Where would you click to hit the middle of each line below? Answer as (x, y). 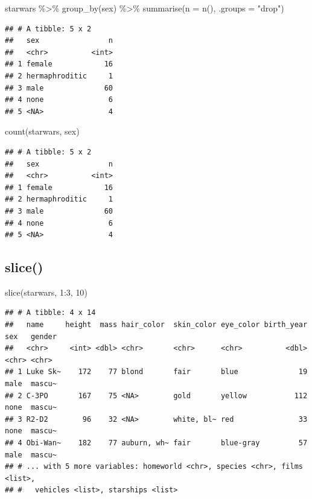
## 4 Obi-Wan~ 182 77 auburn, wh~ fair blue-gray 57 (156, 443)
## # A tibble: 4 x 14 (50, 313)
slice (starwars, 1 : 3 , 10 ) (46, 292)
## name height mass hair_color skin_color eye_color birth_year (156, 325)
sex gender (31, 336)
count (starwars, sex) (42, 131)
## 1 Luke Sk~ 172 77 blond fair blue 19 (156, 372)
